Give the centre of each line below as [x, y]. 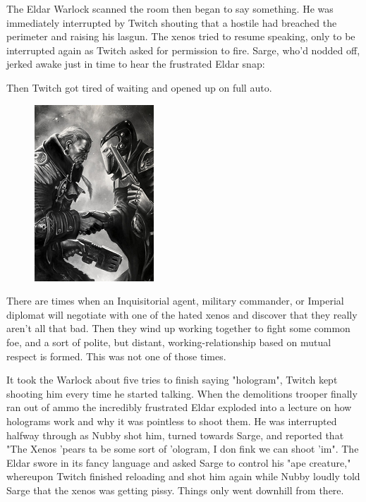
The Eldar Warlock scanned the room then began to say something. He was [170, 8]
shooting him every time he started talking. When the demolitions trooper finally [182, 393]
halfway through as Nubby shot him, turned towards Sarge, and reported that [175, 435]
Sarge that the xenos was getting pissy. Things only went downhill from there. [175, 490]
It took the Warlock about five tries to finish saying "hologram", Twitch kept [172, 380]
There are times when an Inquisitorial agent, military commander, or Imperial [175, 301]
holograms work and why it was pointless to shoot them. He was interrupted [172, 421]
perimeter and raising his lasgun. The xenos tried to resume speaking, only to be [181, 36]
